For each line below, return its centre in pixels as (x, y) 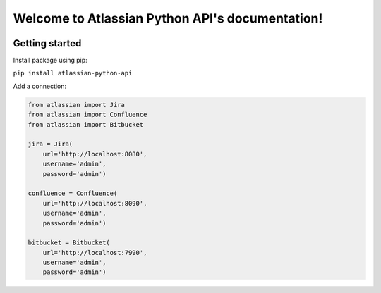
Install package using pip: (50, 61)
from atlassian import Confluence (87, 115)
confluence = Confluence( (73, 193)
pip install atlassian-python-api (73, 73)
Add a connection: (40, 86)
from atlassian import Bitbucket (86, 124)
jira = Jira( (50, 144)
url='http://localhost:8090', (95, 203)
